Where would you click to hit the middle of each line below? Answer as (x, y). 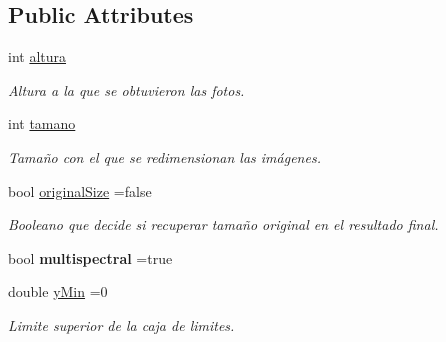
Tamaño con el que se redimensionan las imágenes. (164, 156)
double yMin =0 (58, 291)
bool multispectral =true (90, 257)
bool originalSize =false (80, 190)
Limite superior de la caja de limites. (121, 324)
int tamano (42, 123)
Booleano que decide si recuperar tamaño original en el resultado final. (223, 224)
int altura (37, 56)
